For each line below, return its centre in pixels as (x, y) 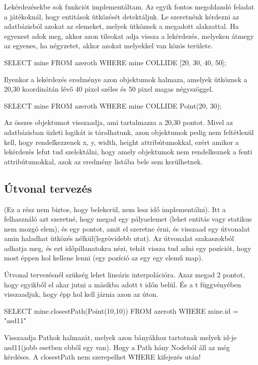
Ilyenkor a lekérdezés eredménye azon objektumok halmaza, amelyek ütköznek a (126, 79)
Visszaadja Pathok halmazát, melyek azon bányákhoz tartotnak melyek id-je (120, 337)
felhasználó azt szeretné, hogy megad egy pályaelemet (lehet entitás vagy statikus (128, 219)
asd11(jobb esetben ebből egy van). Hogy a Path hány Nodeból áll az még (117, 347)
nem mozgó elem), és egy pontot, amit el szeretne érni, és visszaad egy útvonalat (127, 228)
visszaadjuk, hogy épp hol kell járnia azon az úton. (81, 294)
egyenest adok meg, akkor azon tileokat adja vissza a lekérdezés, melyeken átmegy (129, 36)
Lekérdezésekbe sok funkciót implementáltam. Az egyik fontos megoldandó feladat (129, 6)
